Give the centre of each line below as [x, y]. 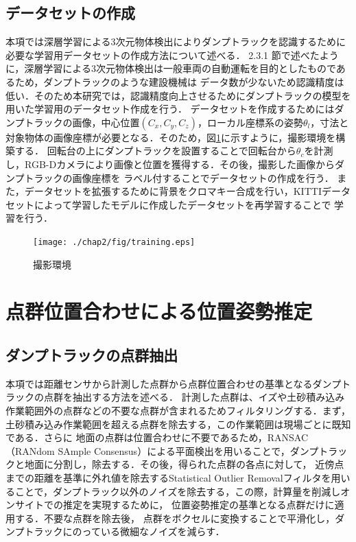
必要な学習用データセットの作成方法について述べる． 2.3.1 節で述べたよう [172, 55]
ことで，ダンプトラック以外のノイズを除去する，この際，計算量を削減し [178, 491]
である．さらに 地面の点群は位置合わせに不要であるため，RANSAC [157, 437]
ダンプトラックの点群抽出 [92, 354]
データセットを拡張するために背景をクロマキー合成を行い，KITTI [173, 191]
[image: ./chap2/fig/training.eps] [114, 242]
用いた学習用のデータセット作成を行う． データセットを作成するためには [170, 109]
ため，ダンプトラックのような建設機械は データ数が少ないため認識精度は [179, 81]
